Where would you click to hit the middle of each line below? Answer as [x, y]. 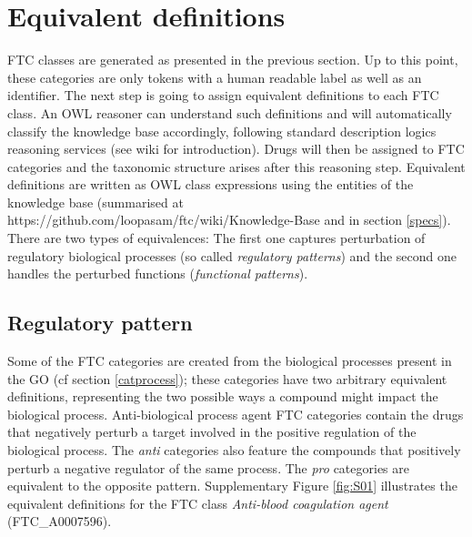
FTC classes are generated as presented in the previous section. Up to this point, [233, 60]
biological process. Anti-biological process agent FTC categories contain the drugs [236, 414]
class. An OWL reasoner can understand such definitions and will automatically [230, 112]
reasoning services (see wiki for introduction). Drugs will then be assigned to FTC [236, 149]
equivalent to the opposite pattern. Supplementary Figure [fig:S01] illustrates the [232, 486]
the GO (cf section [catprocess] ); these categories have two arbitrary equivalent [227, 378]
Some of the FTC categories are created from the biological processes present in [230, 361]
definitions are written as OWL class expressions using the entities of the [211, 184]
